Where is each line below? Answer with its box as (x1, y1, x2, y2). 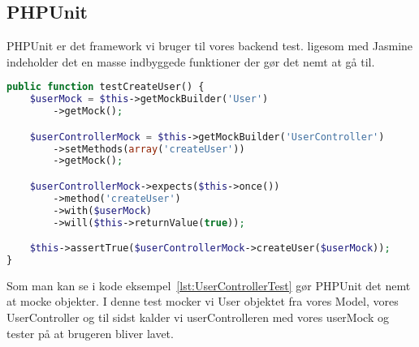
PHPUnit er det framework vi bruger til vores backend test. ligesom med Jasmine (6, 37, 413, 54)
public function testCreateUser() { (6, 81, 205, 93)
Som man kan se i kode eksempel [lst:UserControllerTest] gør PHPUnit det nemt (6, 276, 411, 293)
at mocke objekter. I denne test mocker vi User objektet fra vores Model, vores (6, 293, 399, 310)
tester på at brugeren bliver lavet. (6, 324, 174, 341)
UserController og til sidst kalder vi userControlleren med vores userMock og (6, 309, 389, 326)
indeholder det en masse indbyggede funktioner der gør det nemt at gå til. (6, 53, 375, 70)
